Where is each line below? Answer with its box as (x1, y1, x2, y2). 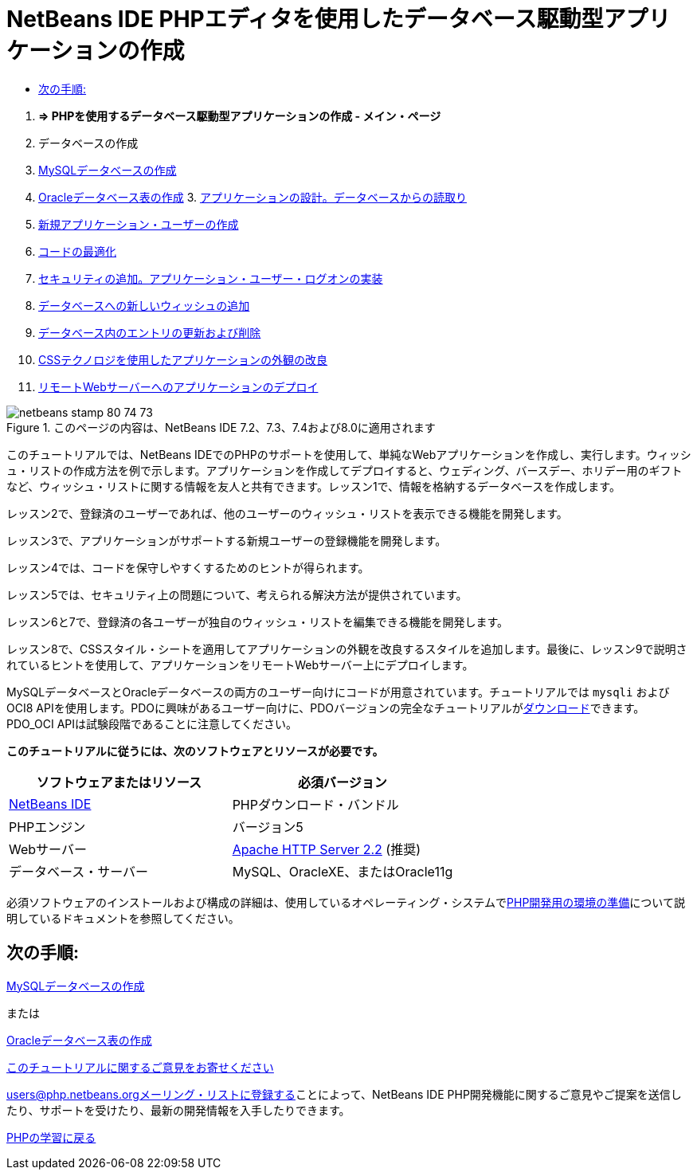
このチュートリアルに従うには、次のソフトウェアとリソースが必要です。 (6, 743, 384, 758)
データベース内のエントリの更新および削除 (38, 325, 261, 339)
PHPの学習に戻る (6, 1130, 96, 1144)
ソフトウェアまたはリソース (36, 774, 202, 790)
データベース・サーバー (9, 863, 149, 880)
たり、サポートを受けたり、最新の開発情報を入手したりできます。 (6, 1103, 350, 1117)
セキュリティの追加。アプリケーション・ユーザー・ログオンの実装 (38, 271, 383, 285)
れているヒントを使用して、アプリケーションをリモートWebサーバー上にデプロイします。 (6, 657, 474, 672)
